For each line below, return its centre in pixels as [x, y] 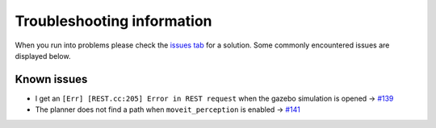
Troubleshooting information [113, 21]
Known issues [51, 79]
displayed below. [43, 56]
